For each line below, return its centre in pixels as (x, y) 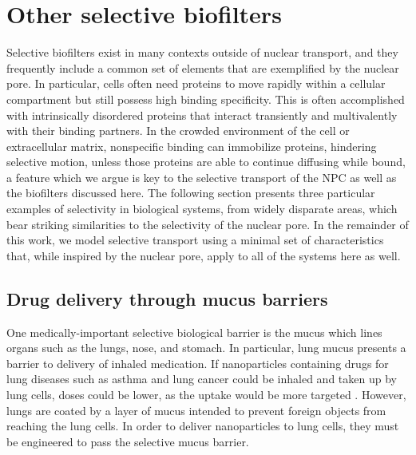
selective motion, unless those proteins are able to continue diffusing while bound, (206, 162)
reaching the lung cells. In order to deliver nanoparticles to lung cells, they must (203, 426)
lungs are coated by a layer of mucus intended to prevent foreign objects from (196, 410)
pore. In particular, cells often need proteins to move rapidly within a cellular (196, 83)
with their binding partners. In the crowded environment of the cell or (178, 131)
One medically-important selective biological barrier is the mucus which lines (194, 332)
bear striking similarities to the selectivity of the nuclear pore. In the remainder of (208, 224)
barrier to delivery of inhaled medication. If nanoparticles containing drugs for (198, 363)
